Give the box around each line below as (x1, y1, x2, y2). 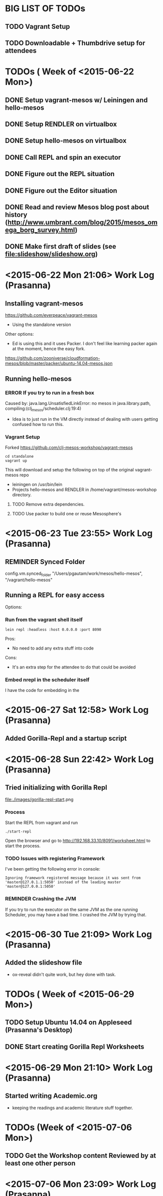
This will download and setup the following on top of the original (5, 467, 134, 473)
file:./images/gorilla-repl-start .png (5, 796, 74, 802)
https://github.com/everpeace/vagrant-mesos (5, 312, 98, 318)
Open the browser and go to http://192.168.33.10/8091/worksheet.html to (5, 838, 151, 844)
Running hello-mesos (5, 374, 72, 383)
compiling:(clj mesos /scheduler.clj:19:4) (5, 405, 81, 412)
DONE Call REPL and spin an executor (5, 153, 121, 162)
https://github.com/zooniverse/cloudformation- (5, 355, 101, 361)
